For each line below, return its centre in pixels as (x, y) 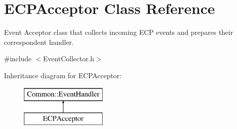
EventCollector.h (69, 59)
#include (18, 59)
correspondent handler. (39, 42)
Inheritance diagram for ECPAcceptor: (63, 75)
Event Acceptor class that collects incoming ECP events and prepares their (118, 32)
